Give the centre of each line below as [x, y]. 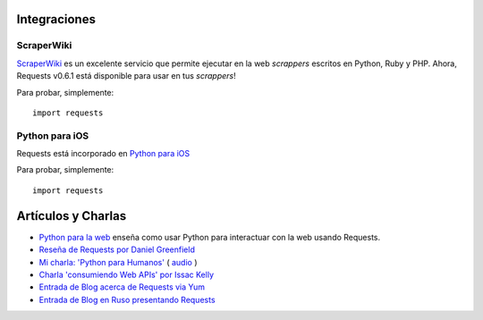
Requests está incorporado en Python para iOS [103, 154]
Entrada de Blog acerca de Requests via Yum [122, 287]
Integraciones [56, 19]
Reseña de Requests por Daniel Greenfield [117, 249]
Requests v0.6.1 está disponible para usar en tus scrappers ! [126, 76]
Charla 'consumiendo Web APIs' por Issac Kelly [127, 274]
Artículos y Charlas [72, 216]
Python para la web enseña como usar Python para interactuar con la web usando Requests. [210, 237]
